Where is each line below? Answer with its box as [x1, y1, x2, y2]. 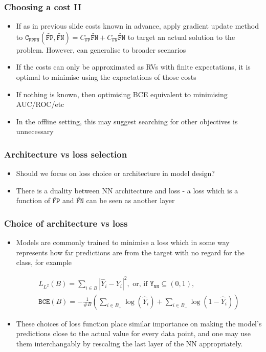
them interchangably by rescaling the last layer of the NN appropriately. [16, 338, 243, 348]
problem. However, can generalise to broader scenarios [16, 44, 186, 55]
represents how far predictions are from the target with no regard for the [16, 247, 245, 257]
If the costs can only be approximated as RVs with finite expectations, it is [16, 61, 251, 72]
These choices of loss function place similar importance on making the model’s [16, 318, 262, 328]
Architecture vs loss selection [4, 147, 127, 160]
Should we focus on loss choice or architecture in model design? [16, 168, 215, 179]
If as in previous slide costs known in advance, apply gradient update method [16, 20, 259, 31]
